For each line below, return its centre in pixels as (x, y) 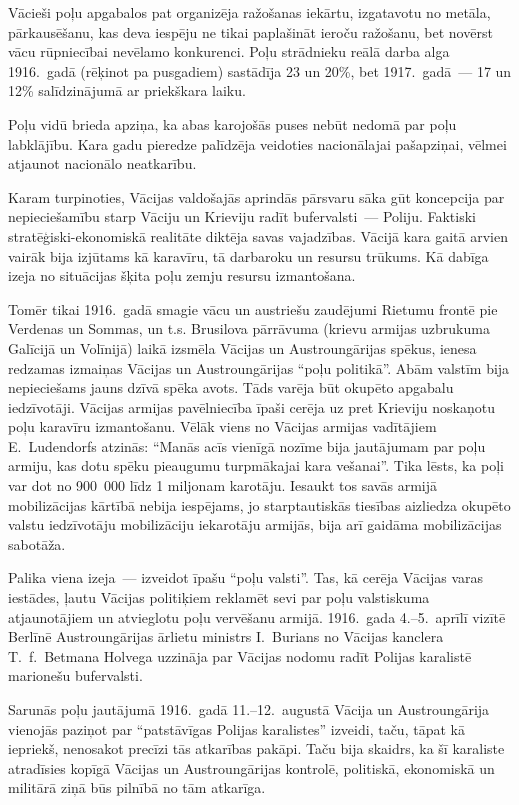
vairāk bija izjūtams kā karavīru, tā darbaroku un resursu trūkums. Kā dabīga (248, 255)
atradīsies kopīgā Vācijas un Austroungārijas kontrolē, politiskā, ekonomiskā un (251, 767)
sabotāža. (37, 543)
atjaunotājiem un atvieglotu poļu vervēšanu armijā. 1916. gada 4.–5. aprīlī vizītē (257, 616)
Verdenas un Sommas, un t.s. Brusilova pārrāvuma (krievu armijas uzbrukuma (249, 328)
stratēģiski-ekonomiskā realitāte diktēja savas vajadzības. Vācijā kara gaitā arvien (258, 235)
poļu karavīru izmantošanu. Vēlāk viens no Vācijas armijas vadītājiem (222, 426)
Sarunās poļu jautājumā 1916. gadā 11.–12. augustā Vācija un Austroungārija (249, 709)
